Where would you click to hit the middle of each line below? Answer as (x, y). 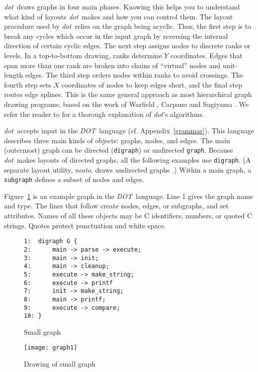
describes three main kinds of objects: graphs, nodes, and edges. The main (117, 140)
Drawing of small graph (60, 364)
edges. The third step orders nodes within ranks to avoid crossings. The (134, 75)
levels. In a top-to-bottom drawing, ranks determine (83, 55)
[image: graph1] (51, 348)
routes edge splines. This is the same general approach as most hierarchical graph (128, 94)
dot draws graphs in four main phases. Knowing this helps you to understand (122, 6)
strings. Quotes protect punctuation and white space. (85, 225)
